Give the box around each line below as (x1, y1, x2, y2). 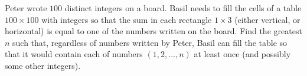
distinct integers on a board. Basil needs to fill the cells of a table (64, 2, 302, 14)
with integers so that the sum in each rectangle (41, 13, 212, 25)
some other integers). (5, 59, 81, 71)
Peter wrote (5, 2, 47, 14)
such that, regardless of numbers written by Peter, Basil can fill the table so (12, 36, 288, 48)
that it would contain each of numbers (5, 48, 143, 60)
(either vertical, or (234, 13, 301, 25)
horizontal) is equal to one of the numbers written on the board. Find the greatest (5, 25, 302, 37)
